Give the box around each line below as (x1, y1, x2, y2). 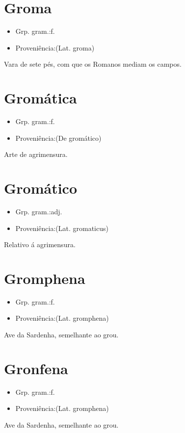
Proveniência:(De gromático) (15, 132, 102, 143)
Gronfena (4, 358, 68, 378)
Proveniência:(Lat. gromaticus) (15, 223, 108, 233)
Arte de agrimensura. (4, 149, 68, 159)
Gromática (4, 88, 77, 108)
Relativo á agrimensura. (4, 239, 76, 250)
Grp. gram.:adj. (15, 206, 62, 216)
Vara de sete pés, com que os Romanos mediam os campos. (4, 59, 182, 69)
